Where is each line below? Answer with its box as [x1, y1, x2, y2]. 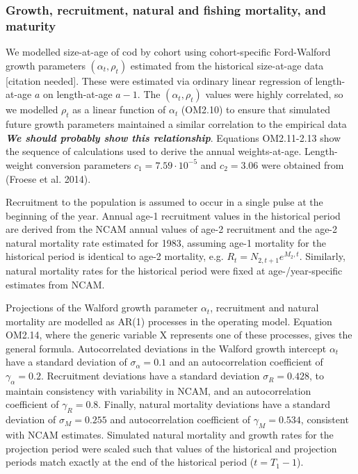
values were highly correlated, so [205, 87, 343, 101]
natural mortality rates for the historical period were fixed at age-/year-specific [6, 263, 343, 277]
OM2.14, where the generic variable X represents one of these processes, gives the [6, 327, 352, 342]
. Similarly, [299, 249, 345, 263]
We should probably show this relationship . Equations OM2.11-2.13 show [6, 130, 341, 145]
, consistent [300, 412, 349, 427]
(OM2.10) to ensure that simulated [181, 102, 330, 117]
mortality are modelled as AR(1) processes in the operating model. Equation [6, 313, 332, 328]
